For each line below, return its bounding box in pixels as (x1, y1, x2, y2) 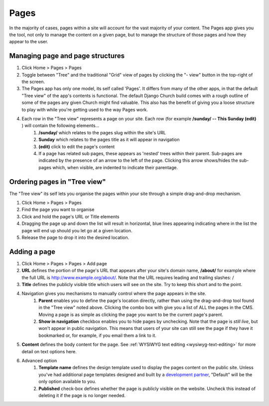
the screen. (21, 79, 45, 85)
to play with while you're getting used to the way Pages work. (21, 106, 148, 112)
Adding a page (9, 247, 56, 256)
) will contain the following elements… (21, 122, 100, 129)
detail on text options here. (21, 348, 77, 354)
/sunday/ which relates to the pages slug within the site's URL (38, 129, 166, 135)
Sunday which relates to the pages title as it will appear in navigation (38, 137, 180, 143)
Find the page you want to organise (21, 206, 95, 212)
